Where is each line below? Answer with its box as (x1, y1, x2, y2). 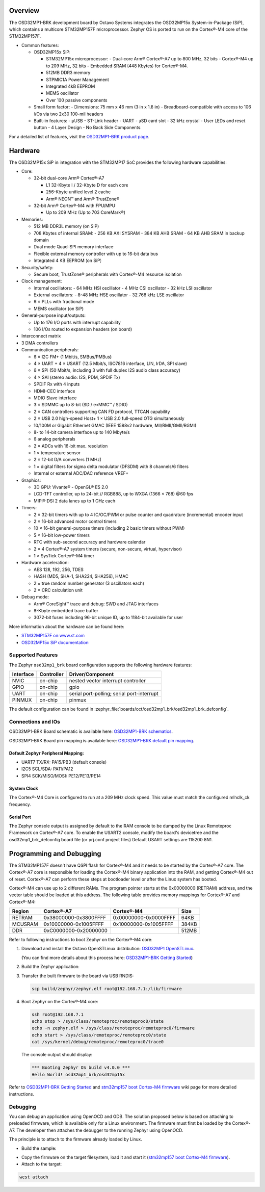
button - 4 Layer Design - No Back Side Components (33, 125, 141, 130)
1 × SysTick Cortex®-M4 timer (33, 552, 95, 559)
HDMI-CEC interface (33, 388, 76, 394)
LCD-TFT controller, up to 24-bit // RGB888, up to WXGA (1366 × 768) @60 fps (33, 491, 193, 497)
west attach (19, 1174, 49, 1180)
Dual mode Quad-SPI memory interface (33, 244, 114, 250)
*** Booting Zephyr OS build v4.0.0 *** (31, 1065, 130, 1070)
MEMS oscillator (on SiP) (33, 306, 84, 311)
